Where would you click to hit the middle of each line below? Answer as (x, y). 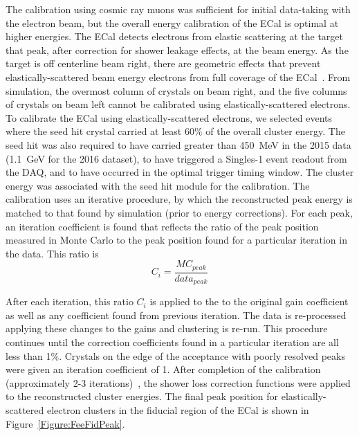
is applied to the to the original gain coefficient (249, 301)
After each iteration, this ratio (70, 301)
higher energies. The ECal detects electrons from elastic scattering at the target (175, 36)
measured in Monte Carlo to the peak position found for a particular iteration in (176, 240)
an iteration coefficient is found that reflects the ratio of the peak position (162, 226)
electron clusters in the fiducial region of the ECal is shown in (178, 409)
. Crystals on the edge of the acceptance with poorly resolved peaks (202, 355)
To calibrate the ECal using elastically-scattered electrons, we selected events (169, 117)
